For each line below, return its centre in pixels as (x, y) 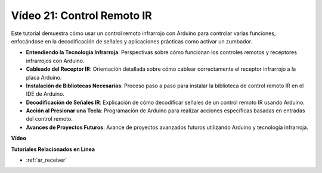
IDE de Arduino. (45, 94)
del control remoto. (49, 119)
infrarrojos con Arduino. (55, 61)
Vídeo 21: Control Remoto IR (81, 15)
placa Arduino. (44, 77)
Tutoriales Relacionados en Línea (53, 149)
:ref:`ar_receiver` (47, 160)
